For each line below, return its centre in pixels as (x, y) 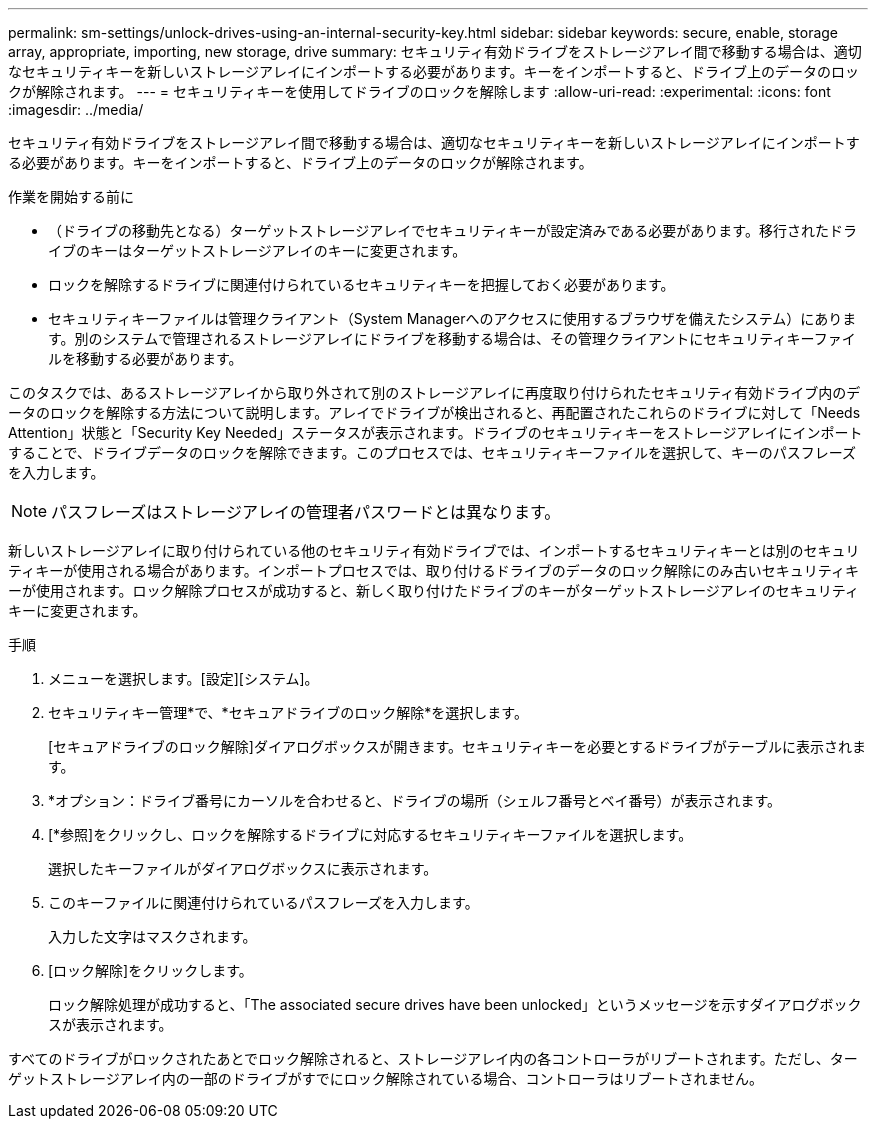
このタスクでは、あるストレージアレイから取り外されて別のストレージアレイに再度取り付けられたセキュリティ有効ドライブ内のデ (434, 392)
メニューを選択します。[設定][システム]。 (183, 678)
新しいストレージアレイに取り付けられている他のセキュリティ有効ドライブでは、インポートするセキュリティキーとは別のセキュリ (434, 550)
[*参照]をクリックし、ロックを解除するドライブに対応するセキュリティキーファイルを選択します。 (370, 834)
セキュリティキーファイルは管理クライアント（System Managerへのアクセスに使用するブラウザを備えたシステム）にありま (452, 318)
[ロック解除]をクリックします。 (150, 970)
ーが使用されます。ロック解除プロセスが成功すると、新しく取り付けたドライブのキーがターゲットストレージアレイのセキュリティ (433, 590)
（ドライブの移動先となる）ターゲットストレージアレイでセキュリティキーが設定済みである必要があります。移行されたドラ (452, 230)
